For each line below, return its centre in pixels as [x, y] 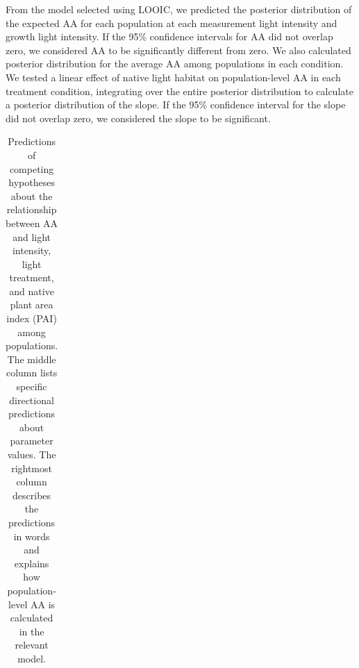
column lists [32, 373]
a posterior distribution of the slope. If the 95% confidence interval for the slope [176, 105]
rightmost [32, 468]
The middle [32, 359]
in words [32, 536]
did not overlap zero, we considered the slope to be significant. [138, 118]
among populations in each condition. [264, 64]
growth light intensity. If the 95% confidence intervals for [127, 36]
